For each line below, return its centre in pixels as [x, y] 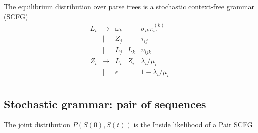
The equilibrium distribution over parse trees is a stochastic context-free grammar [129, 6]
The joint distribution [37, 124]
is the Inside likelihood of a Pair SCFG [193, 124]
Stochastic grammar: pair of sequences [105, 103]
